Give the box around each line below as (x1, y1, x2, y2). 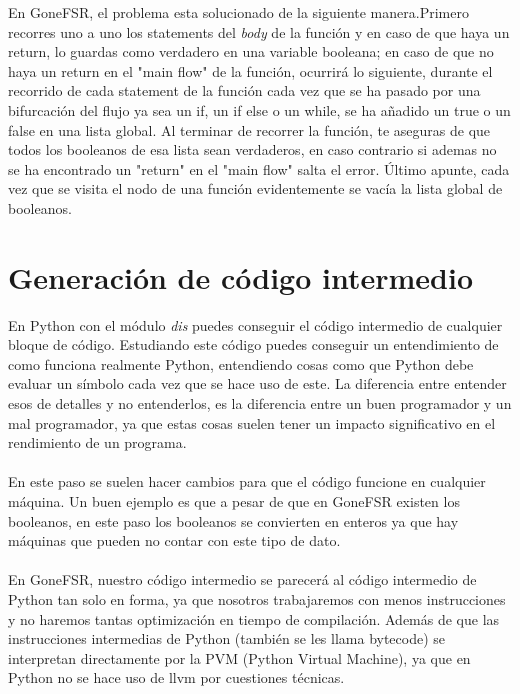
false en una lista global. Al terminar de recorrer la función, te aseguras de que (8, 119, 491, 140)
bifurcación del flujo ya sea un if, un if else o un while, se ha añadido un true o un (8, 99, 511, 120)
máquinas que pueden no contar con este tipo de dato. (8, 530, 341, 551)
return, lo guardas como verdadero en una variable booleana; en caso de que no (8, 41, 494, 62)
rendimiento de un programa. (8, 432, 187, 453)
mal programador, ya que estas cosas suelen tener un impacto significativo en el (8, 412, 496, 433)
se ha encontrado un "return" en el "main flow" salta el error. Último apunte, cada (8, 158, 510, 179)
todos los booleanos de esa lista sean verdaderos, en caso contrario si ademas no (8, 139, 497, 160)
